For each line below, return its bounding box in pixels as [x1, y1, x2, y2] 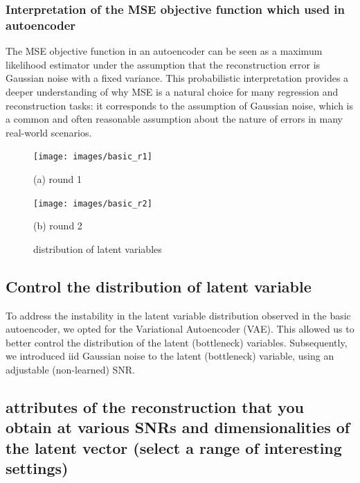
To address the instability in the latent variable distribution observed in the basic [6, 308, 351, 322]
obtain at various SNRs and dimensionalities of [6, 416, 350, 438]
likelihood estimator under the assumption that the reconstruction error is [6, 57, 321, 71]
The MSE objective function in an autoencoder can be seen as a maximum [6, 44, 323, 58]
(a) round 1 [33, 171, 82, 186]
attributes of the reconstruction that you [6, 396, 304, 417]
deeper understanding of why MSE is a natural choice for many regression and [6, 84, 339, 98]
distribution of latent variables [33, 241, 162, 256]
